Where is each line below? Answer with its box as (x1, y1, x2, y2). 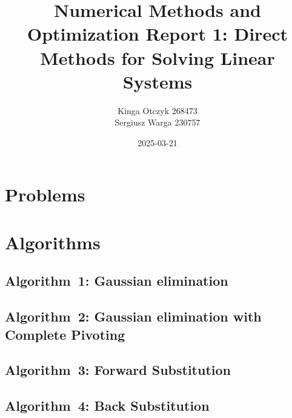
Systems (122, 69, 193, 93)
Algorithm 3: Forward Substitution (5, 360, 231, 379)
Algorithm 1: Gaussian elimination (5, 271, 228, 290)
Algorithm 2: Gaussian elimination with (5, 307, 262, 326)
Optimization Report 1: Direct (27, 21, 288, 46)
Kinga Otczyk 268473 (118, 104, 197, 116)
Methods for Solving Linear (40, 45, 275, 70)
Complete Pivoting (5, 325, 125, 343)
